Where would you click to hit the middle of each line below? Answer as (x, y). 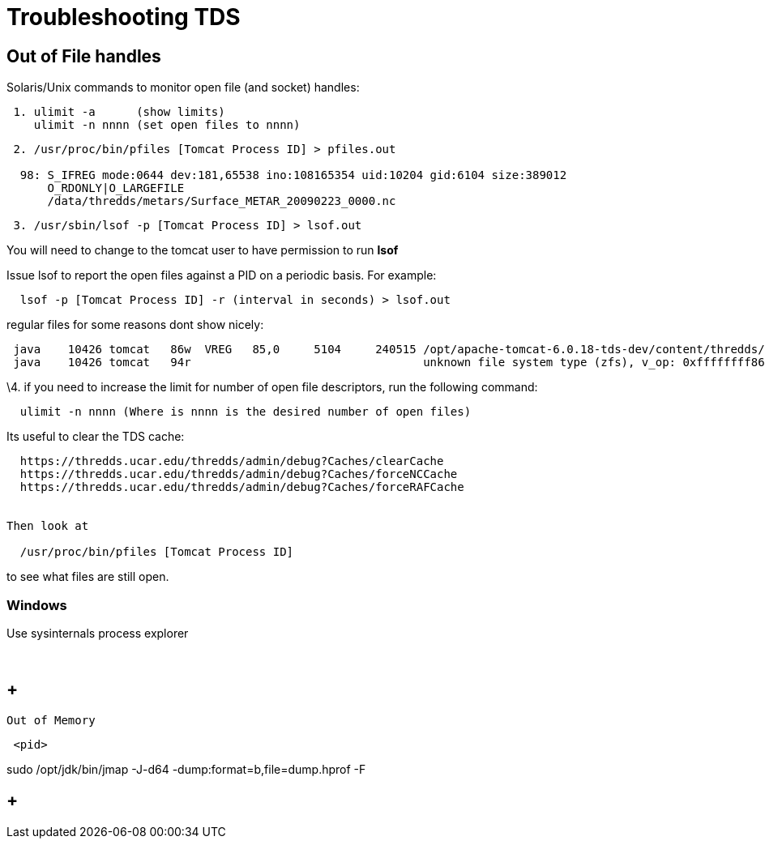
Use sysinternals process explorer (98, 633)
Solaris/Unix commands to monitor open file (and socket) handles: (183, 87)
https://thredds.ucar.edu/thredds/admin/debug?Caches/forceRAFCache (242, 487)
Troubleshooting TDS (124, 17)
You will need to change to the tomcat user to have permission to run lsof (203, 250)
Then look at (48, 526)
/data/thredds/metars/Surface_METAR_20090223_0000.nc (222, 201)
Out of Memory (51, 720)
